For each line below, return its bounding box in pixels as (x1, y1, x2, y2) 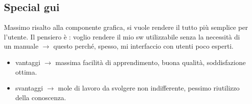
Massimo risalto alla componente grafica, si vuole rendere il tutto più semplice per (4, 22, 248, 32)
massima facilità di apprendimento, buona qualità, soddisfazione (55, 57, 246, 67)
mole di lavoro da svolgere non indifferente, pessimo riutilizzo (58, 83, 240, 93)
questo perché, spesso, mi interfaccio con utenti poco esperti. (53, 41, 234, 51)
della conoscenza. (15, 92, 66, 102)
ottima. (15, 66, 37, 77)
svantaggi (15, 83, 43, 93)
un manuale (4, 41, 39, 51)
